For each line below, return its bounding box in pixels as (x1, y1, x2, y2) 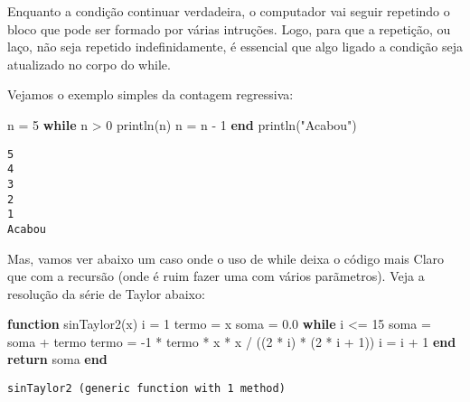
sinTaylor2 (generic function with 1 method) (7, 382, 286, 396)
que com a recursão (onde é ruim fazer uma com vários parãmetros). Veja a (7, 266, 425, 285)
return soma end (7, 350, 108, 369)
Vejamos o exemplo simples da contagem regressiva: (7, 85, 294, 104)
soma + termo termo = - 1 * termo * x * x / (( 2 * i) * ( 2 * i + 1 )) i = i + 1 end (7, 332, 456, 351)
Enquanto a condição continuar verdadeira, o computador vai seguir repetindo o (7, 2, 450, 20)
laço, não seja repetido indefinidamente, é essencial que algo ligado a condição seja (7, 37, 463, 56)
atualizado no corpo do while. (7, 54, 171, 73)
